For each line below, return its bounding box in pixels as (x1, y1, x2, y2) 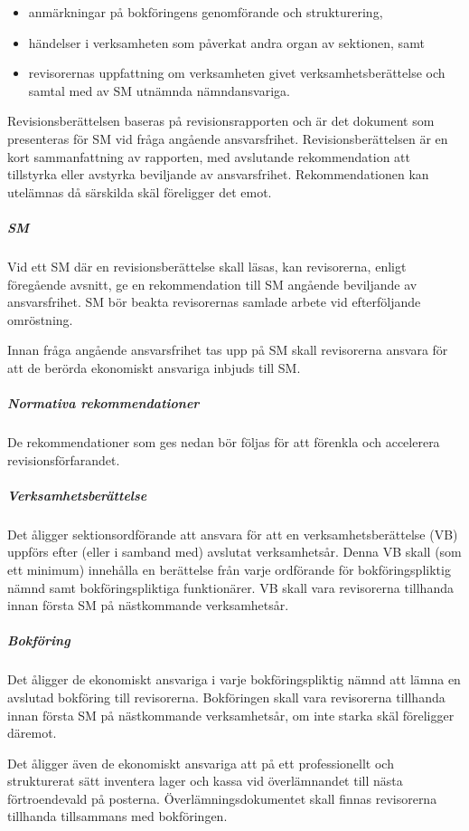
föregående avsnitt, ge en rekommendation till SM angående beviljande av (7, 274, 417, 293)
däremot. (7, 723, 57, 742)
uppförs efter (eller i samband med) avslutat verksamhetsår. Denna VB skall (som (7, 542, 462, 561)
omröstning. (7, 310, 73, 329)
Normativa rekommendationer (7, 394, 200, 413)
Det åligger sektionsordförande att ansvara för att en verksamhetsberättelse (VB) (7, 524, 458, 543)
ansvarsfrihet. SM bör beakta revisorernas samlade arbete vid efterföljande (7, 292, 421, 311)
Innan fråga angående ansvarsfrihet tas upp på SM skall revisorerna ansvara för (7, 340, 448, 359)
